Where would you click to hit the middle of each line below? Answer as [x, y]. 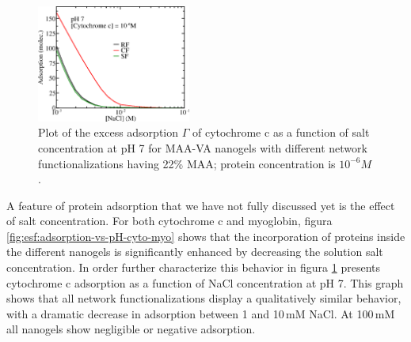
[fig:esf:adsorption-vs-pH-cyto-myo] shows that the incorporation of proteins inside [206, 236]
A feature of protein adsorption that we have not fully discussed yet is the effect [201, 205]
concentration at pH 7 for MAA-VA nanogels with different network [203, 147]
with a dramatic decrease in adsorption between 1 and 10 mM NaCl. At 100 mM [201, 313]
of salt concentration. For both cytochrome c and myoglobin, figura [169, 221]
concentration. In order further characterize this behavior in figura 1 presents [193, 267]
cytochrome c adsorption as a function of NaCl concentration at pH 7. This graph [205, 282]
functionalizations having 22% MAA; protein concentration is [187, 163]
